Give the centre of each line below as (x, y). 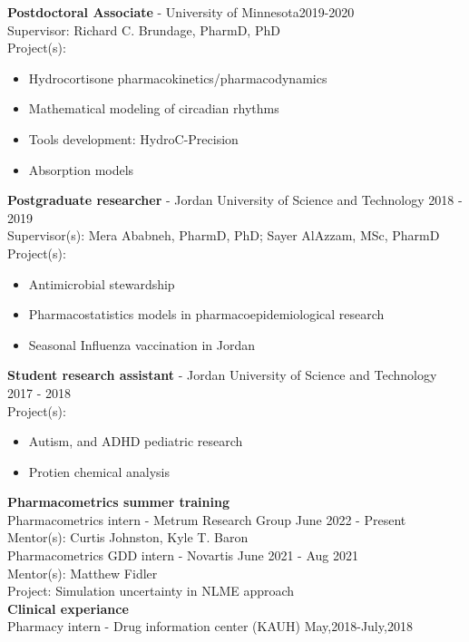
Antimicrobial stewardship (102, 283)
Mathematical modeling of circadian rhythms (154, 108)
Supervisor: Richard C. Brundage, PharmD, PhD (144, 29)
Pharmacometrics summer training (118, 502)
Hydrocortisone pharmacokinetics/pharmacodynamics (178, 78)
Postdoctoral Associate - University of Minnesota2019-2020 (181, 12)
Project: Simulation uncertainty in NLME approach (151, 591)
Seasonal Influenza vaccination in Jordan (142, 344)
